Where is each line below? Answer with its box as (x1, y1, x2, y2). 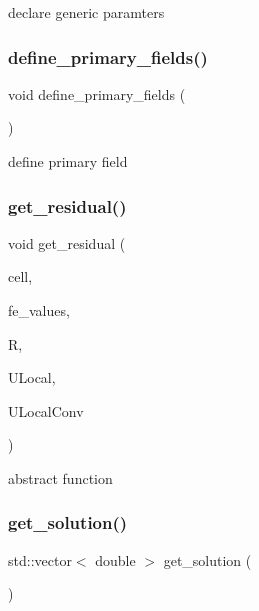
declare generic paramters (8, 2, 165, 22)
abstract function (8, 467, 113, 488)
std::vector (8, 549, 72, 570)
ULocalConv (8, 400, 84, 421)
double (95, 549, 136, 570)
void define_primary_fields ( (8, 83, 186, 104)
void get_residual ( (8, 232, 126, 253)
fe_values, (8, 300, 70, 320)
